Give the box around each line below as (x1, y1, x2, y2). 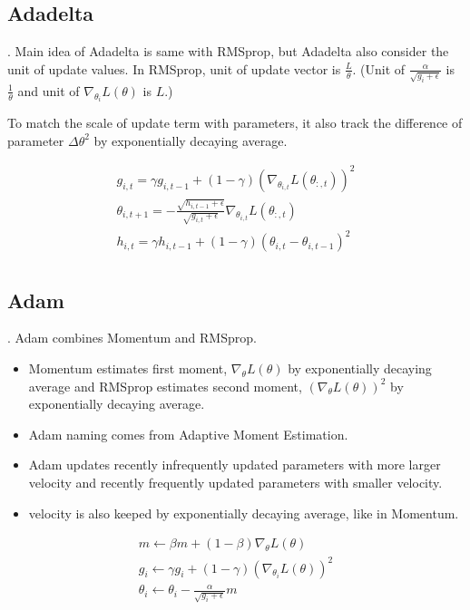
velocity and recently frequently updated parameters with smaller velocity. (28, 472, 443, 491)
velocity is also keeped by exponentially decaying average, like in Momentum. (28, 503, 459, 522)
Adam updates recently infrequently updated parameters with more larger (28, 455, 441, 474)
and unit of (17, 81, 80, 100)
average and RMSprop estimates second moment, (28, 376, 302, 395)
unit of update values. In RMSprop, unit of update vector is (7, 59, 341, 78)
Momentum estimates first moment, (28, 358, 228, 377)
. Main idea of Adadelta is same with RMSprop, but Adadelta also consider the (7, 42, 449, 61)
